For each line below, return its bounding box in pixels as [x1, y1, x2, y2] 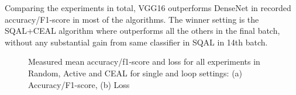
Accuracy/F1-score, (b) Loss [28, 78, 130, 90]
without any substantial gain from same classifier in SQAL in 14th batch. [5, 36, 268, 48]
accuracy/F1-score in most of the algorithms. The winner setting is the [5, 13, 259, 25]
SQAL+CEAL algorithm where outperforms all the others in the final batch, [5, 24, 280, 37]
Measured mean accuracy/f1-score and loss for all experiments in [28, 55, 260, 68]
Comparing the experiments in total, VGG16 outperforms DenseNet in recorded [5, 2, 291, 13]
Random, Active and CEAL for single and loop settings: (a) [28, 66, 243, 79]
